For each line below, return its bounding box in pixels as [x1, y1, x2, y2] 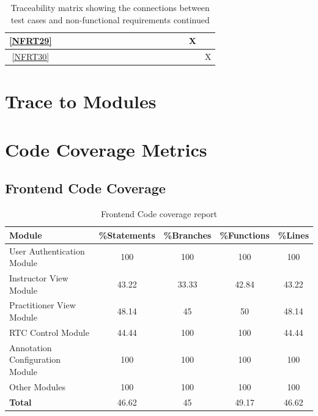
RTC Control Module [9, 325, 89, 338]
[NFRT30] [12, 50, 50, 63]
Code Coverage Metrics [5, 136, 207, 162]
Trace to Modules [5, 89, 157, 114]
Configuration [9, 353, 61, 366]
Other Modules [9, 380, 65, 393]
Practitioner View [9, 299, 76, 311]
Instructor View [9, 271, 68, 284]
